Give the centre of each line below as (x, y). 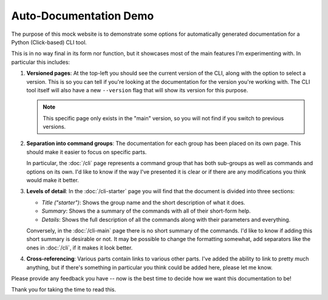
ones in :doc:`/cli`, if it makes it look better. (80, 247)
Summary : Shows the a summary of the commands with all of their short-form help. (146, 211)
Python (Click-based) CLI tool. (49, 42)
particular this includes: (40, 62)
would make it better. (53, 180)
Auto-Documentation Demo (83, 16)
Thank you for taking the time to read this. (64, 290)
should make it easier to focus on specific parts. (87, 152)
